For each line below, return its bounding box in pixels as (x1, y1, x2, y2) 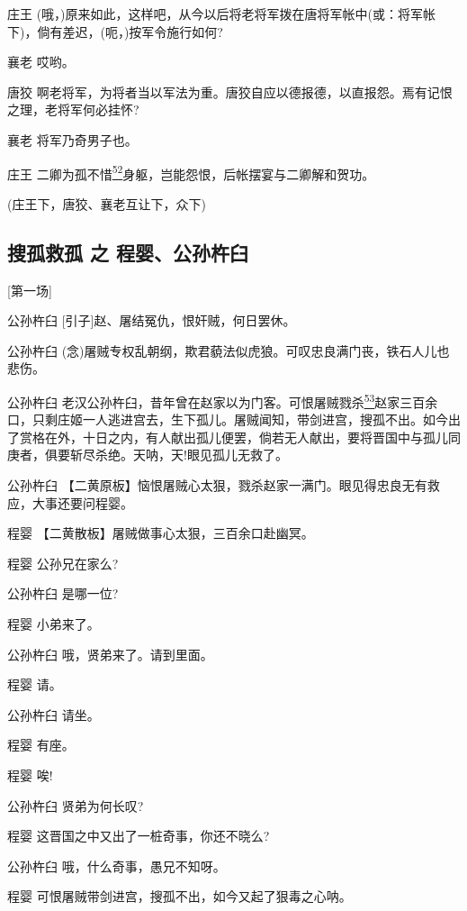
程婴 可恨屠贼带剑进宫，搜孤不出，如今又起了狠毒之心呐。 (7, 887, 352, 906)
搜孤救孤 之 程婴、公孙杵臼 (7, 238, 249, 266)
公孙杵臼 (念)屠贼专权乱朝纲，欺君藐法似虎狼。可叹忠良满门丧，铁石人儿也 (7, 341, 450, 360)
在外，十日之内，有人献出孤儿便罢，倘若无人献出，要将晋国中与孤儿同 (44, 427, 461, 446)
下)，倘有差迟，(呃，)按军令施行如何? (7, 22, 223, 41)
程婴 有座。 (7, 735, 75, 754)
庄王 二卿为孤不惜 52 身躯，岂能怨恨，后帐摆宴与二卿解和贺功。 (7, 161, 375, 183)
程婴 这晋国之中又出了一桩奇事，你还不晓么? (7, 826, 270, 845)
